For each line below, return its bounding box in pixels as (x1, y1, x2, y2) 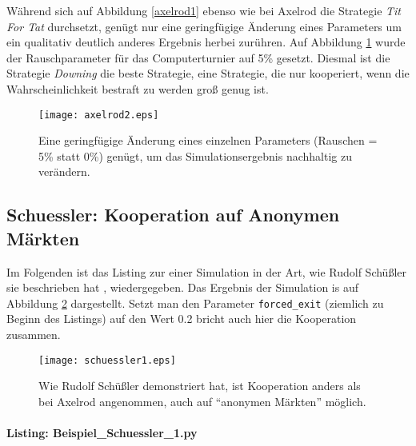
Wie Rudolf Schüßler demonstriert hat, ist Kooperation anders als (38, 377, 361, 394)
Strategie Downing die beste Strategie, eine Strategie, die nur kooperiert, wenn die (6, 65, 410, 82)
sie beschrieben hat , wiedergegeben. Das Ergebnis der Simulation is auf (6, 279, 359, 296)
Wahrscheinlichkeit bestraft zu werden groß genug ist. (6, 80, 269, 97)
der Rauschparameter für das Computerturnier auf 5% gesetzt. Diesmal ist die (6, 49, 390, 66)
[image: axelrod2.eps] (38, 109, 159, 121)
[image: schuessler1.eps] (38, 354, 176, 366)
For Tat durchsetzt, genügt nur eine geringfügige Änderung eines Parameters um (6, 18, 402, 34)
